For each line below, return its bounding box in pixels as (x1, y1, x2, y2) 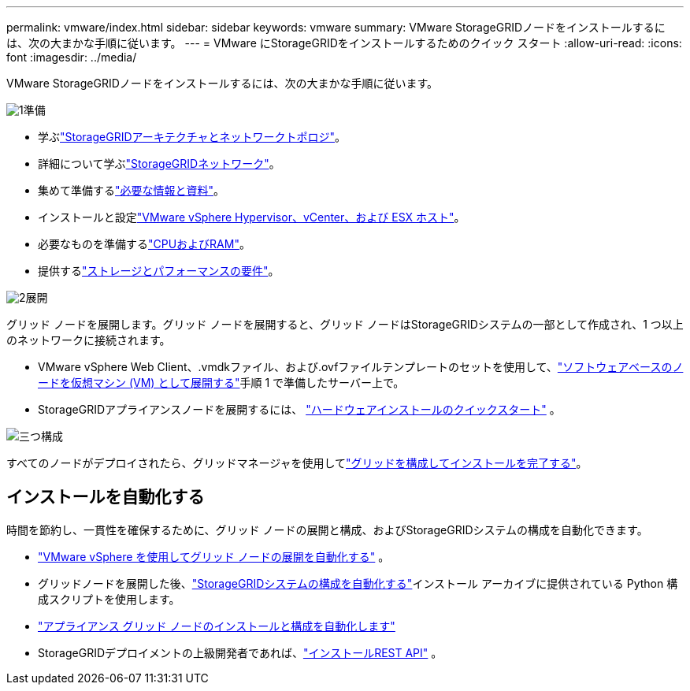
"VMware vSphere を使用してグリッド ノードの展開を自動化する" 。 (38, 549, 390, 563)
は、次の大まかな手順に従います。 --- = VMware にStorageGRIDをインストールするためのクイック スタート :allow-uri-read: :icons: (6, 36, 682, 50)
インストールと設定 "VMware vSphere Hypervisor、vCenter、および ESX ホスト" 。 (38, 210, 466, 224)
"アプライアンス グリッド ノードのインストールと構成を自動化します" (38, 619, 395, 633)
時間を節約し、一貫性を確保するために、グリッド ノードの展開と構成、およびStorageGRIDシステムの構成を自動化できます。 (6, 522, 648, 537)
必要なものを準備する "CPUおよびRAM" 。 (38, 237, 250, 251)
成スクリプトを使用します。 (38, 592, 180, 606)
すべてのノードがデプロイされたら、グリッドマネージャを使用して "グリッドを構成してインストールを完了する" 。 (6, 456, 588, 470)
